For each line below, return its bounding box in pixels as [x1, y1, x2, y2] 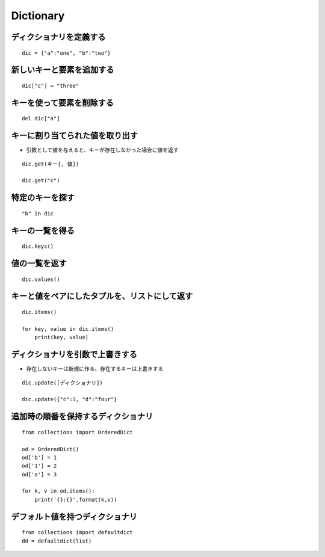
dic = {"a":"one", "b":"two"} [22, 49, 111, 57]
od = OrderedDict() [22, 446, 79, 452]
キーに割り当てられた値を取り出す [11, 131, 138, 141]
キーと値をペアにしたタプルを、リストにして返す [11, 291, 193, 301]
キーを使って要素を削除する [11, 97, 114, 108]
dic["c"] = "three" [22, 82, 79, 89]
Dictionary [11, 9, 65, 22]
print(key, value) [34, 334, 89, 341]
